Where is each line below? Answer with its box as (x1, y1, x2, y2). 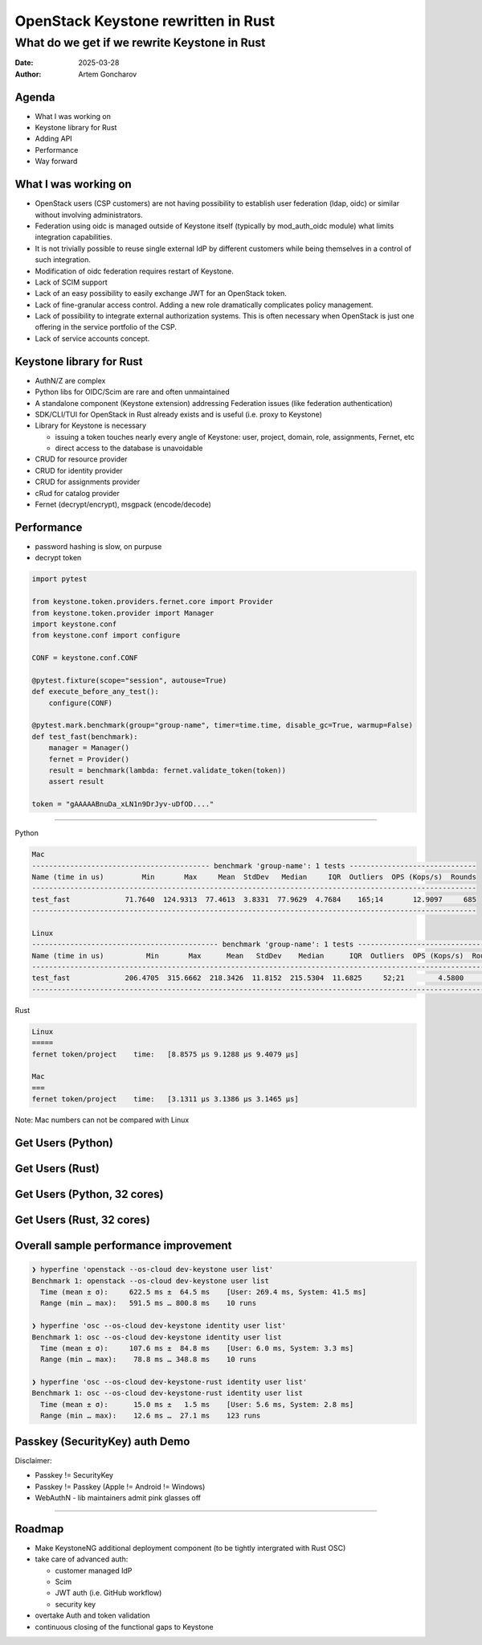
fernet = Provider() (48, 754, 130, 764)
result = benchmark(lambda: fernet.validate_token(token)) (48, 765, 287, 775)
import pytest (31, 575, 88, 584)
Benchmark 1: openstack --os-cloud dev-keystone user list (31, 1276, 269, 1286)
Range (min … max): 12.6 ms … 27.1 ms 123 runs (40, 1411, 261, 1421)
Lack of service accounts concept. (35, 334, 150, 343)
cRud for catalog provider (35, 488, 120, 498)
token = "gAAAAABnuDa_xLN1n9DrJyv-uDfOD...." (31, 800, 214, 809)
